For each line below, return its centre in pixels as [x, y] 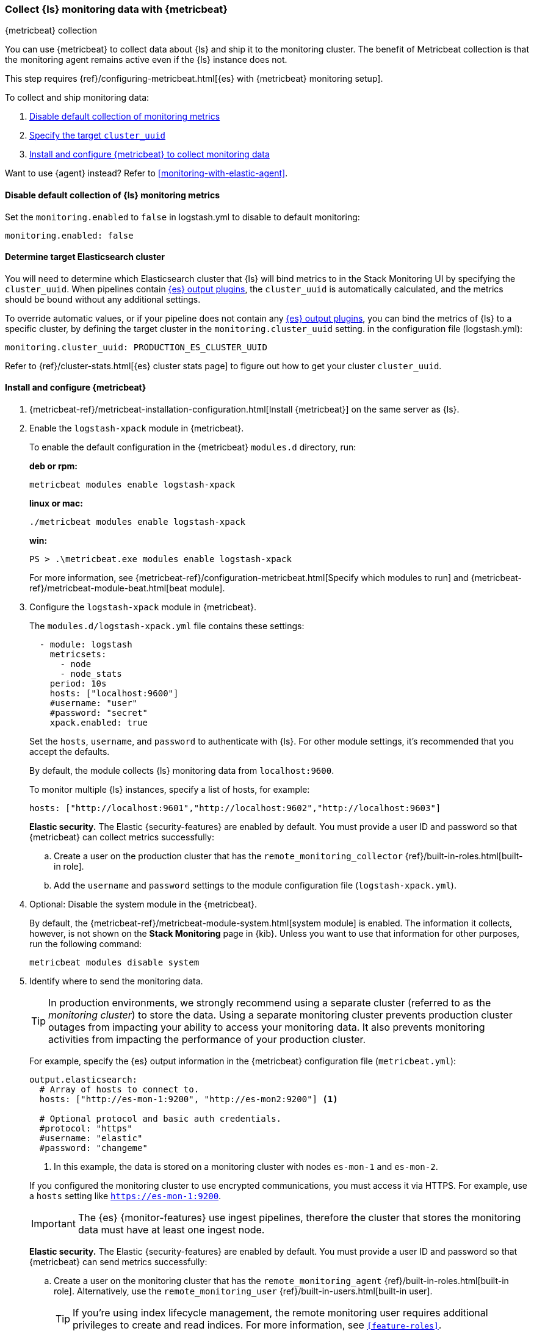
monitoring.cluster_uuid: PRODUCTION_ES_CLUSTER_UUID [136, 347]
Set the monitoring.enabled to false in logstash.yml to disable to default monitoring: [182, 217]
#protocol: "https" [86, 1129]
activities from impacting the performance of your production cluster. [207, 1040]
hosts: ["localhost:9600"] [114, 694]
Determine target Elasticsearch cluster [85, 257]
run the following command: [86, 944]
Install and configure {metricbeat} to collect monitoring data [150, 154]
